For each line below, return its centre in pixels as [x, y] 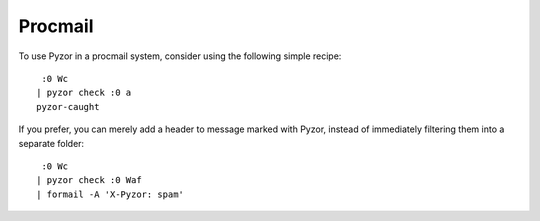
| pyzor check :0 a [84, 93]
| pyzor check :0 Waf [89, 180]
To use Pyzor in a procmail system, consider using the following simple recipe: [180, 56]
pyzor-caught [68, 106]
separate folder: [51, 143]
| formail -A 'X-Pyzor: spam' [110, 194]
